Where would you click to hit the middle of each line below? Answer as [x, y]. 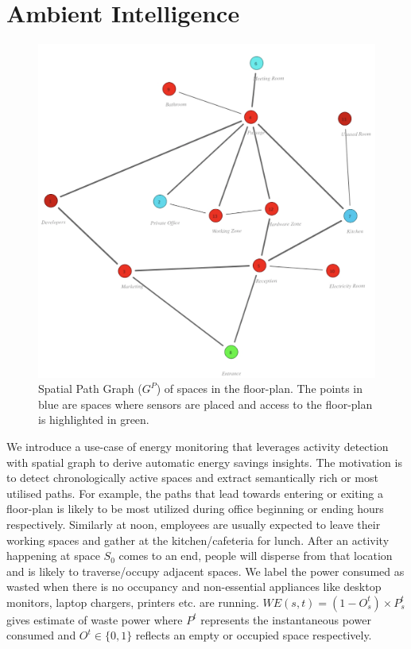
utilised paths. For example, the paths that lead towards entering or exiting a [195, 493]
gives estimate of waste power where [95, 619]
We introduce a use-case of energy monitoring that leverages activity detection [198, 446]
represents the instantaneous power [286, 619]
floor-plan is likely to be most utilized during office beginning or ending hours [195, 509]
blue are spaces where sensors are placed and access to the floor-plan [205, 404]
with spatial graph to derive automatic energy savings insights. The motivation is [204, 462]
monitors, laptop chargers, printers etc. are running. [133, 602]
